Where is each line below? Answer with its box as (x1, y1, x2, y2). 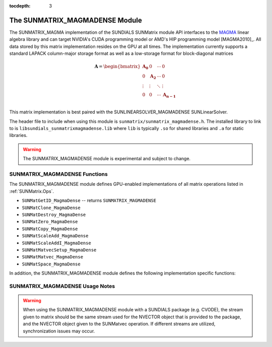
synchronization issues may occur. (23, 328, 95, 334)
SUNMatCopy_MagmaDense (22, 226, 78, 232)
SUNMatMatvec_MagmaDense (22, 254, 83, 260)
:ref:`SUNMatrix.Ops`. (9, 188, 54, 194)
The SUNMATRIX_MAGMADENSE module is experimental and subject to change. (23, 156, 191, 162)
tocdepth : (9, 3, 31, 9)
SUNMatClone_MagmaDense (22, 204, 81, 211)
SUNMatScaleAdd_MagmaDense (22, 233, 89, 239)
